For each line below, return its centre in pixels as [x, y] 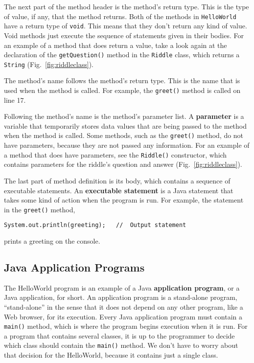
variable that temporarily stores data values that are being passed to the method [126, 125]
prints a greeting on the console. [52, 241]
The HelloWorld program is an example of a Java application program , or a [122, 287]
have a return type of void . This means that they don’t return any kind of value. [126, 26]
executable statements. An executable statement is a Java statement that [119, 190]
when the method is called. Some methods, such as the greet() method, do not [124, 135]
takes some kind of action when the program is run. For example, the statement [124, 200]
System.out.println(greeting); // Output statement [95, 225]
